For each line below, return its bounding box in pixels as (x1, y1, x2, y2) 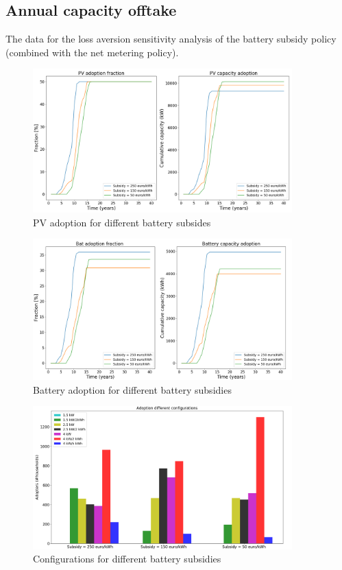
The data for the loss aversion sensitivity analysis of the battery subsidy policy (5, 32, 337, 46)
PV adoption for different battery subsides (33, 215, 211, 229)
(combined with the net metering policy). (5, 45, 179, 59)
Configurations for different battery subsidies (33, 551, 221, 566)
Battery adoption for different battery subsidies (33, 382, 232, 396)
